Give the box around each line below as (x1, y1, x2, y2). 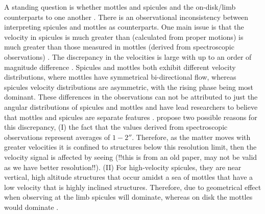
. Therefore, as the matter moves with (132, 131, 251, 142)
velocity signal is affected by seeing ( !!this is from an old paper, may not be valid (4, 151, 257, 162)
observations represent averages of (4, 131, 110, 142)
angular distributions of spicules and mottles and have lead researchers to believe (4, 101, 258, 112)
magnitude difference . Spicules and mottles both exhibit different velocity (4, 61, 236, 72)
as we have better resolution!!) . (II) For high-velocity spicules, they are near (4, 161, 242, 172)
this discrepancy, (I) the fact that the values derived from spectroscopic (4, 122, 228, 132)
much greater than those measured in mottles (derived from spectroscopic (4, 41, 234, 52)
